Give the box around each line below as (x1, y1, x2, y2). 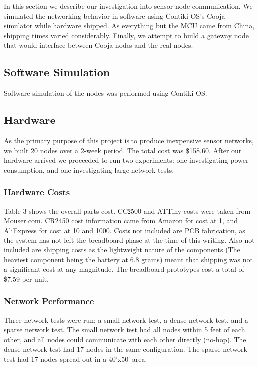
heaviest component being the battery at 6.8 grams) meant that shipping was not (4, 254, 253, 264)
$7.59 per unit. (4, 273, 49, 284)
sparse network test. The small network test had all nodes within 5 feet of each (4, 324, 245, 335)
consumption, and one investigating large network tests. (4, 164, 174, 175)
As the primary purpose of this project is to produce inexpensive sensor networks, (4, 135, 254, 145)
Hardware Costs (4, 186, 70, 198)
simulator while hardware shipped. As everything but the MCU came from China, (4, 20, 255, 31)
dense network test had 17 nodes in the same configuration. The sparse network (4, 344, 247, 354)
